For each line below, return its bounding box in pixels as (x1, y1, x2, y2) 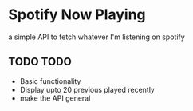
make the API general (19, 93, 91, 103)
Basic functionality (19, 76, 81, 85)
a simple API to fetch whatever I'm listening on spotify (8, 32, 185, 42)
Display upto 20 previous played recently (19, 85, 156, 94)
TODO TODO (8, 55, 72, 69)
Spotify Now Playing (8, 6, 146, 24)
